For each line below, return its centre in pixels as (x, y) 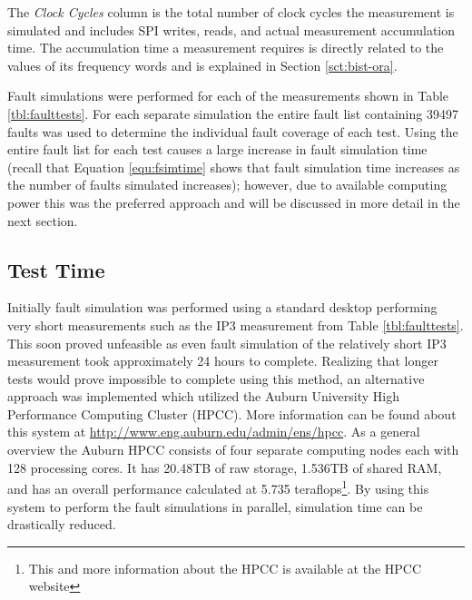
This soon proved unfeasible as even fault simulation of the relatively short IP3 (227, 343)
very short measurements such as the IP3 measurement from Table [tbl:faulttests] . (236, 325)
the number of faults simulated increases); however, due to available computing (227, 185)
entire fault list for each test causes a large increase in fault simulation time (217, 149)
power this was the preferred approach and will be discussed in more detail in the (234, 202)
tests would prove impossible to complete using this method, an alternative (216, 378)
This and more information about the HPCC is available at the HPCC (225, 568)
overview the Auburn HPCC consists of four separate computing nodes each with (233, 450)
